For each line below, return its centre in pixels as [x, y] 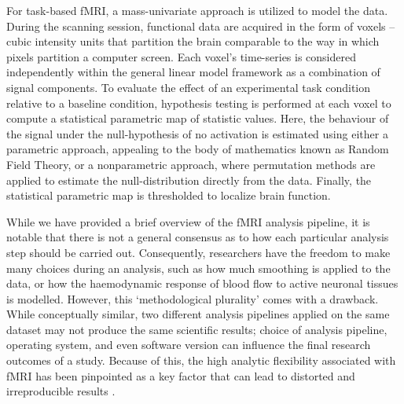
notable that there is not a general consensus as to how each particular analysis [198, 237]
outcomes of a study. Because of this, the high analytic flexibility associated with [201, 360]
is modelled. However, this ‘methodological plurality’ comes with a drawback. [193, 298]
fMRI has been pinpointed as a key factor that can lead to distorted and [181, 375]
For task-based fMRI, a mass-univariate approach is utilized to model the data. [197, 10]
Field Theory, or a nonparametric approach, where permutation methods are [191, 164]
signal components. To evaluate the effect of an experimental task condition [189, 87]
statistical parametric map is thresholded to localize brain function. [169, 195]
